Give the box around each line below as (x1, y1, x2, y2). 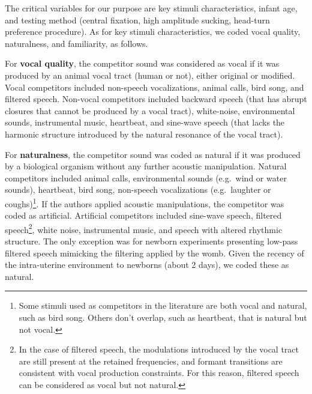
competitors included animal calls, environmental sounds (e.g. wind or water (5, 171, 287, 184)
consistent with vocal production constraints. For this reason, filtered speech (19, 366, 299, 379)
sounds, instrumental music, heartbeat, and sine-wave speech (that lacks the (5, 116, 285, 129)
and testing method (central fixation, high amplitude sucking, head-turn (5, 13, 270, 26)
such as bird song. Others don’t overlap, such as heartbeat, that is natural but (19, 311, 307, 323)
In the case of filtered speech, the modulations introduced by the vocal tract (19, 343, 299, 356)
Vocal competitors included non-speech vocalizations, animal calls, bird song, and (5, 80, 304, 93)
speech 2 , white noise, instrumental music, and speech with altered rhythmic (5, 221, 283, 235)
